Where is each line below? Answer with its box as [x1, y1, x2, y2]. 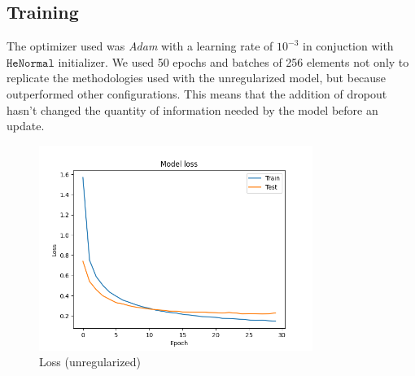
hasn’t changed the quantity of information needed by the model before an [7, 101, 378, 118]
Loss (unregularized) [39, 353, 141, 370]
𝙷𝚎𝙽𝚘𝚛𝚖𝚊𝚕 [7, 57, 55, 69]
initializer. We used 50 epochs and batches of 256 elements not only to [58, 53, 409, 70]
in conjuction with [303, 37, 394, 55]
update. [7, 117, 45, 134]
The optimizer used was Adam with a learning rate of [7, 37, 273, 55]
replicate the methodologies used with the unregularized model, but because [7, 69, 386, 86]
